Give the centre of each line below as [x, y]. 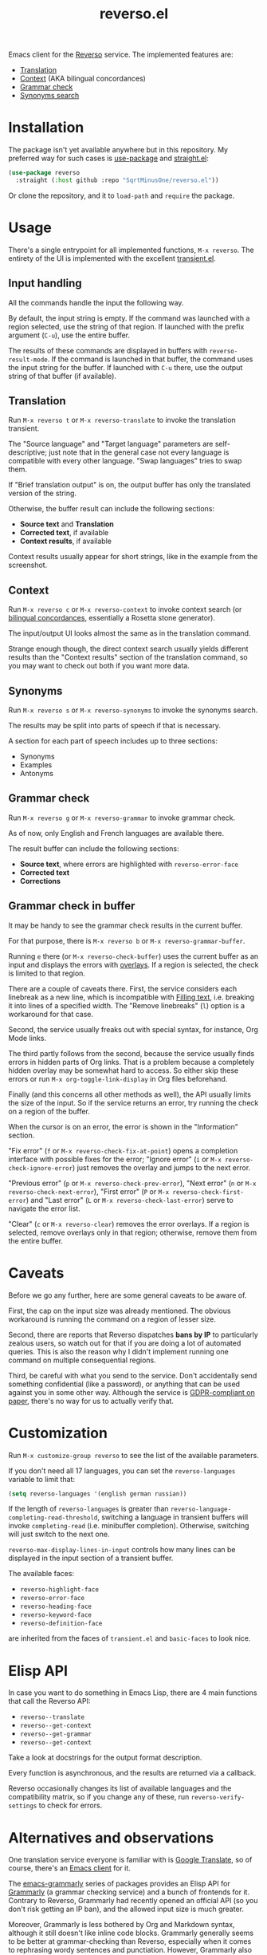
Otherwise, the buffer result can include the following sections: [112, 509]
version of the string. [43, 493]
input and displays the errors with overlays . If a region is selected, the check [133, 964]
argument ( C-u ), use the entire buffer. [69, 335]
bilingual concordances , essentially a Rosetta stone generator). [112, 618]
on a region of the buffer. [49, 1111]
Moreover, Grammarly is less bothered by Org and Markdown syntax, [122, 1925]
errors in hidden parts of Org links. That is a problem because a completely [132, 1062]
